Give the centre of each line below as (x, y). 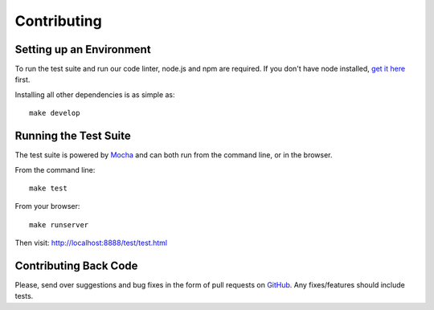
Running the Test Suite (73, 136)
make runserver (59, 224)
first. (23, 80)
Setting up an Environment (83, 49)
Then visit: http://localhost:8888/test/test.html (91, 243)
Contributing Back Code (76, 265)
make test (48, 188)
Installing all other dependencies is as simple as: (95, 94)
